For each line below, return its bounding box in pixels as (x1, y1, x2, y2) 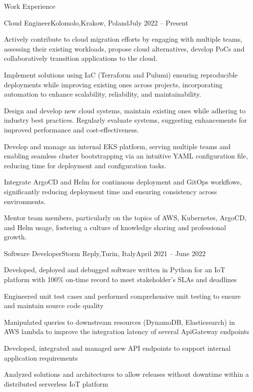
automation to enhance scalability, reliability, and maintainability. (4, 89, 202, 99)
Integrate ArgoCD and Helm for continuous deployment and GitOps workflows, (4, 177, 242, 187)
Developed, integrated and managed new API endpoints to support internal (4, 343, 231, 353)
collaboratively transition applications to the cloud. (4, 53, 158, 63)
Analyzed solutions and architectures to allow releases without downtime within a (4, 369, 249, 379)
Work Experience (4, 1, 55, 11)
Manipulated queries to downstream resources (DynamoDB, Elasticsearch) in (4, 316, 235, 327)
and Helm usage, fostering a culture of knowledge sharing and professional (4, 222, 227, 232)
